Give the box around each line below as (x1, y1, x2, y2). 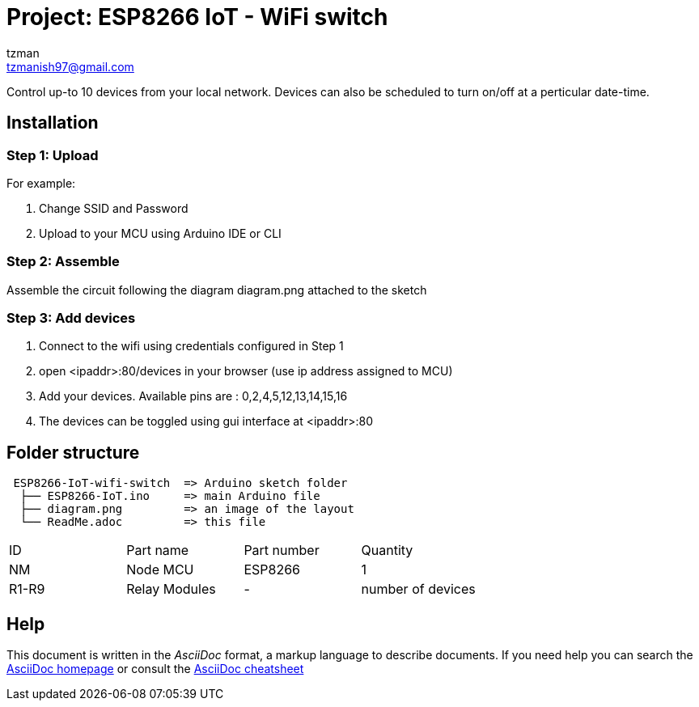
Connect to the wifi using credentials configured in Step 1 (39, 339, 344, 353)
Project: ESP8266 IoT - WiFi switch (6, 3, 388, 31)
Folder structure (6, 442, 140, 463)
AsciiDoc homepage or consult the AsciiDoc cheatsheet (6, 662, 304, 676)
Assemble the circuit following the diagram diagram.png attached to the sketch (6, 282, 427, 297)
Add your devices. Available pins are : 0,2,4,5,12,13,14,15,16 (39, 389, 348, 404)
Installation (6, 112, 99, 133)
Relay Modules (126, 581, 216, 598)
